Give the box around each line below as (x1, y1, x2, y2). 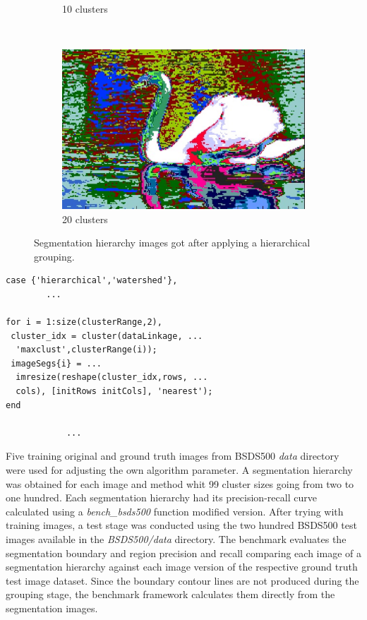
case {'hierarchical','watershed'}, (6, 275, 178, 286)
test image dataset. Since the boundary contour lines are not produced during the (6, 573, 359, 588)
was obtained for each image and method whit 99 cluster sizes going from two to (6, 476, 354, 491)
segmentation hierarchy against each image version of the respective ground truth (6, 559, 358, 574)
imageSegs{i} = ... (11, 358, 102, 369)
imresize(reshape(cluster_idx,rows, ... (16, 372, 208, 383)
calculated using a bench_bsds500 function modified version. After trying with (6, 503, 344, 518)
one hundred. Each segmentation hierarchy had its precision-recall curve (6, 490, 317, 505)
